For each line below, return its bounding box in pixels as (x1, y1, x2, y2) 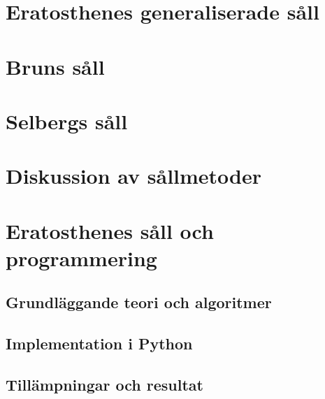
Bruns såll (6, 52, 105, 80)
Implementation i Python (6, 333, 193, 354)
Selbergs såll (6, 106, 128, 135)
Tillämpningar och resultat (6, 374, 203, 396)
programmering (6, 243, 157, 272)
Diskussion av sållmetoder (6, 161, 262, 190)
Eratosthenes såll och (6, 216, 214, 245)
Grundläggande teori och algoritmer (6, 291, 272, 313)
